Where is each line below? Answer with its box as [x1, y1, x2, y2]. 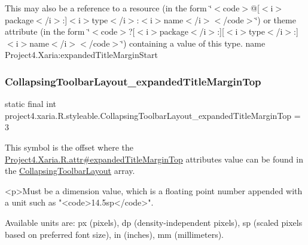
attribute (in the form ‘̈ [5, 25, 90, 38]
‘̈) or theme [255, 13, 296, 26]
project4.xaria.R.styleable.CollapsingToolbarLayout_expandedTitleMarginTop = [5, 109, 301, 121]
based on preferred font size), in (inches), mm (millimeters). [5, 228, 224, 240]
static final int [5, 97, 57, 110]
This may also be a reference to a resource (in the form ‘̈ [5, 2, 212, 14]
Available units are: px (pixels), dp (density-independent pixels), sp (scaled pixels [5, 216, 303, 228]
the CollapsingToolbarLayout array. [5, 164, 135, 177]
